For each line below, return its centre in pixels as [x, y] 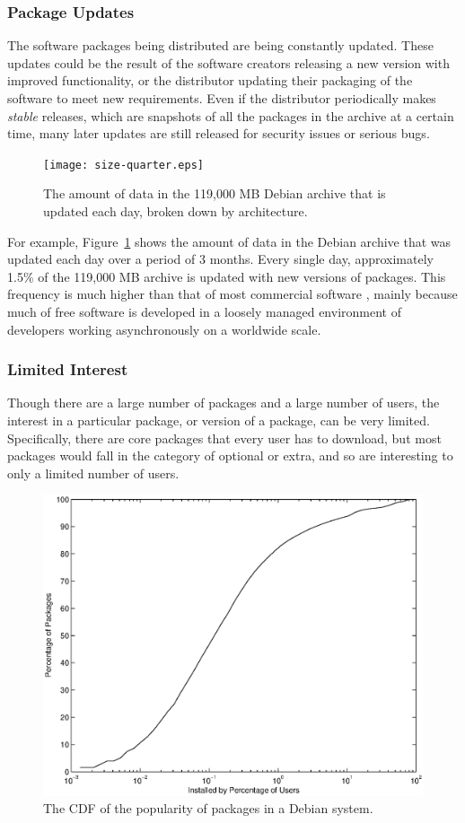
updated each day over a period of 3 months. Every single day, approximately [220, 259]
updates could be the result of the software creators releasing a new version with [228, 62]
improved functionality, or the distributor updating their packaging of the [210, 80]
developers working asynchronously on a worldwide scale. [164, 329]
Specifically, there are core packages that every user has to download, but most [224, 438]
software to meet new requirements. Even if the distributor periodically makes [222, 98]
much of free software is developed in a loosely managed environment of [204, 311]
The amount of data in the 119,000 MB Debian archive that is [215, 193]
